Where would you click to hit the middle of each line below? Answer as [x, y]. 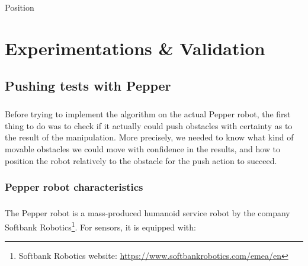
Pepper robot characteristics [74, 187]
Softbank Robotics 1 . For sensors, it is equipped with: [100, 226]
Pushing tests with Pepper [88, 86]
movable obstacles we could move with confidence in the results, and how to [143, 148]
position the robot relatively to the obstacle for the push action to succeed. [141, 160]
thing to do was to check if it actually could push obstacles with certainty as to [149, 125]
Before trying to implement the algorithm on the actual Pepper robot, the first [148, 114]
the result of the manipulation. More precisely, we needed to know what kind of [149, 137]
